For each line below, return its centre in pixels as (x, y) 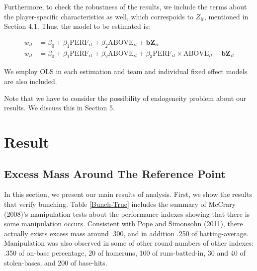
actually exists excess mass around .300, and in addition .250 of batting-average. (126, 233)
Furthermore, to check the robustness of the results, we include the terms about (126, 6)
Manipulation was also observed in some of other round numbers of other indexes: (129, 243)
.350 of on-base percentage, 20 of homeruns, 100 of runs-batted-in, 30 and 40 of (125, 252)
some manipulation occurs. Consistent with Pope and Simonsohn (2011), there (124, 224)
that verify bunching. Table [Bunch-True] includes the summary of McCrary (120, 204)
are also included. (31, 81)
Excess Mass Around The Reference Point (115, 173)
